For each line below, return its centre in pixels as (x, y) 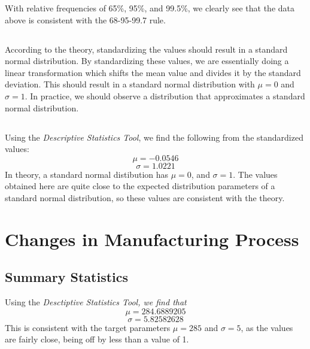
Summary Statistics (67, 277)
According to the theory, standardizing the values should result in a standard (146, 49)
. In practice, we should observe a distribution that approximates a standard (165, 95)
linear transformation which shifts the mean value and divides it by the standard (153, 72)
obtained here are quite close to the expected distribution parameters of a (140, 186)
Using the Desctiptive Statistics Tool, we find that (96, 302)
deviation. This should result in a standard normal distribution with (130, 84)
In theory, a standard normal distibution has (87, 174)
